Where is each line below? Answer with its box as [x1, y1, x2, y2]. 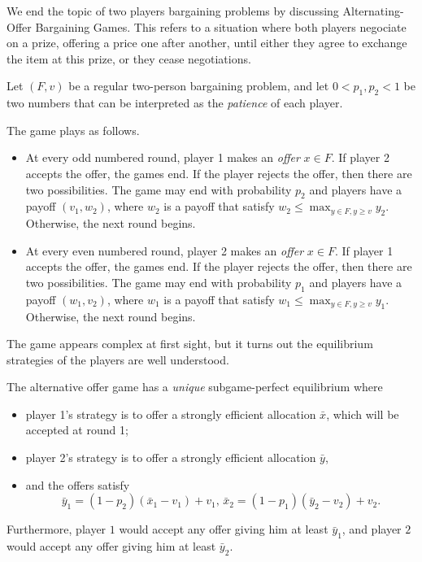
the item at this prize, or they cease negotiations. [7, 50, 251, 67]
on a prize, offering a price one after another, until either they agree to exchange [7, 34, 407, 51]
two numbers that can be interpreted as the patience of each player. [7, 94, 343, 111]
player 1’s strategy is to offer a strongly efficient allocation [25, 405, 316, 422]
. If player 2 [331, 149, 389, 166]
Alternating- [342, 2, 404, 19]
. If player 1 [334, 242, 394, 259]
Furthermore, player [7, 521, 107, 538]
